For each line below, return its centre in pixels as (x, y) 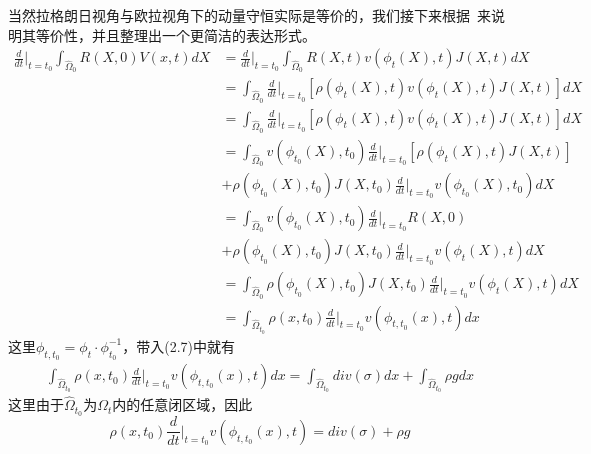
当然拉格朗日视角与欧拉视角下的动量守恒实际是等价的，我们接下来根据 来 (249, 15)
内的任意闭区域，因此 (182, 404)
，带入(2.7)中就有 (179, 345)
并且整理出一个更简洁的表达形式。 (203, 34)
